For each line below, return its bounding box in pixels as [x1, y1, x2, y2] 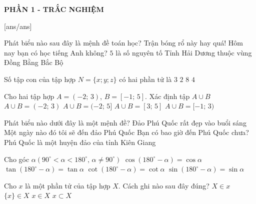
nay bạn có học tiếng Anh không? [4, 47, 107, 57]
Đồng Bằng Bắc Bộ [4, 57, 63, 67]
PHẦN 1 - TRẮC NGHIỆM [4, 4, 104, 14]
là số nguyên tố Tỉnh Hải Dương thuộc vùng [115, 47, 252, 57]
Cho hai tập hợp [4, 90, 54, 101]
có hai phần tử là [119, 73, 172, 84]
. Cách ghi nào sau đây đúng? [118, 180, 209, 190]
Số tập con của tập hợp [4, 73, 76, 84]
